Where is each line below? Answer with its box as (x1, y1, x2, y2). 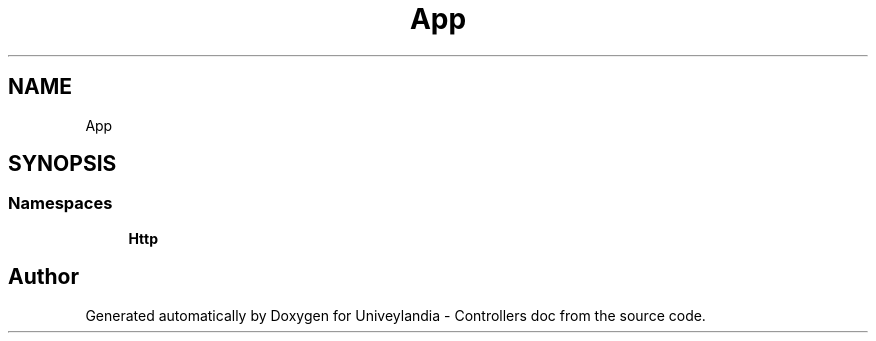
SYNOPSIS (8, 151, 117, 177)
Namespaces (8, 193, 113, 214)
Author (8, 264, 79, 290)
